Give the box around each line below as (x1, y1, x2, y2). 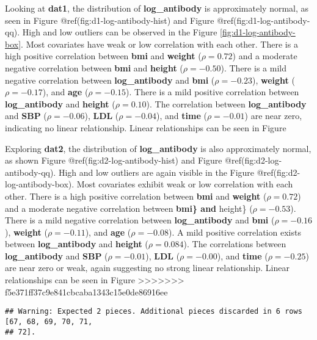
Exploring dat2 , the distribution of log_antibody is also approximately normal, (5, 142, 312, 154)
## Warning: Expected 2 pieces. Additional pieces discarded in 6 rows (5, 307, 302, 316)
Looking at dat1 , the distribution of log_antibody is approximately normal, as (5, 2, 309, 14)
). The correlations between (183, 237, 286, 250)
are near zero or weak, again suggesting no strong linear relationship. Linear (5, 261, 290, 274)
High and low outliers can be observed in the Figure (22, 26, 217, 38)
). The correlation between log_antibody (146, 97, 307, 110)
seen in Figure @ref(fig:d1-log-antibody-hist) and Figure (5, 13, 214, 26)
